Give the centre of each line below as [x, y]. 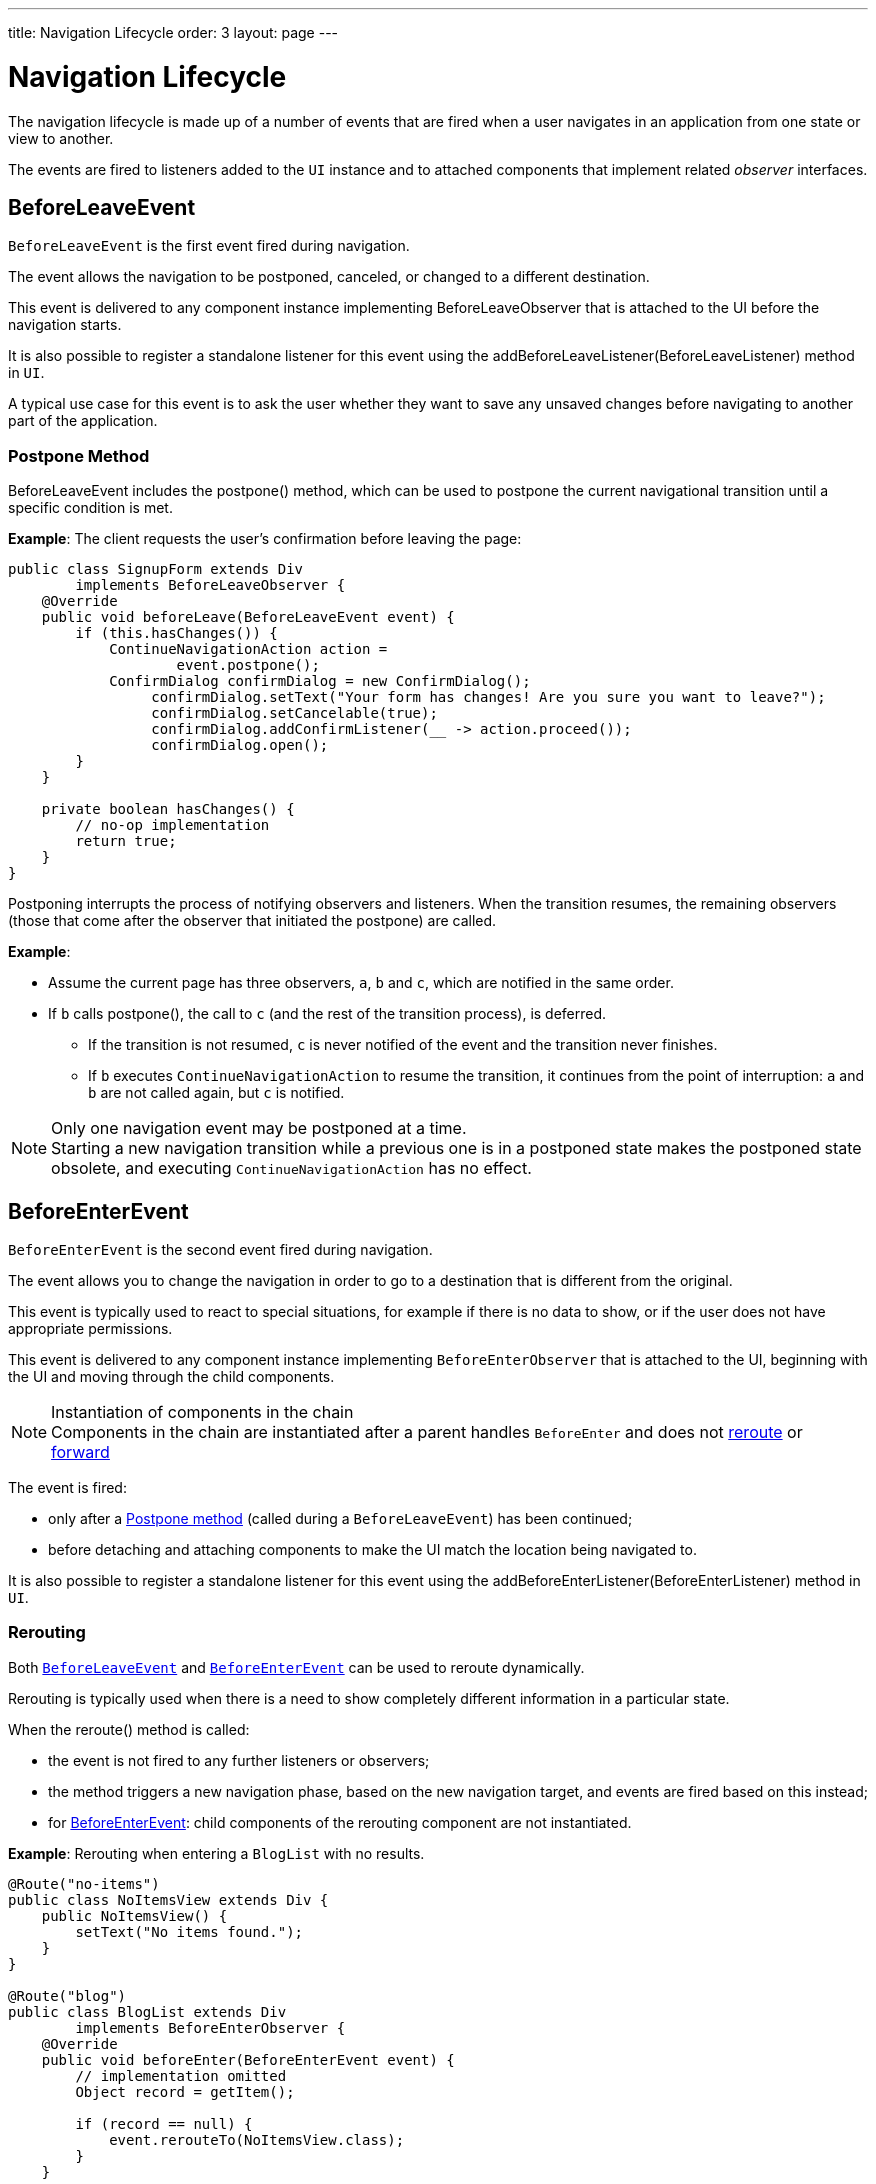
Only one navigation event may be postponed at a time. [259, 1128]
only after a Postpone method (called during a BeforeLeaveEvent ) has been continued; [340, 1518]
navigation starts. [65, 325]
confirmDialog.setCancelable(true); [294, 713]
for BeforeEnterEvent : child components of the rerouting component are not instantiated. [340, 1822]
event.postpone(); [248, 665]
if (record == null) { [164, 2123]
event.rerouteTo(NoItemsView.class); [257, 2139]
